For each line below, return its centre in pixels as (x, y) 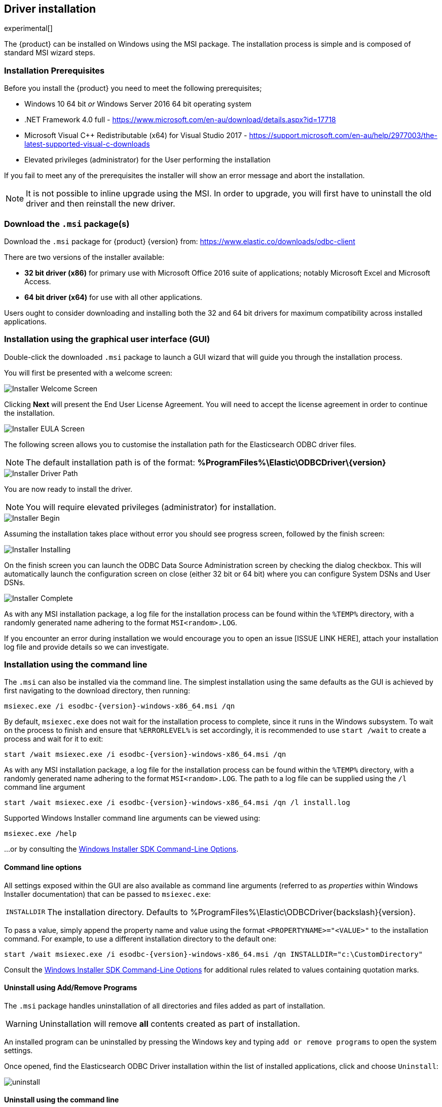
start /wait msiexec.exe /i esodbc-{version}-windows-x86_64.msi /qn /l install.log (177, 803)
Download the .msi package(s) (67, 224)
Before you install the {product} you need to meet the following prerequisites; (133, 88)
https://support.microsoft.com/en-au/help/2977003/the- (343, 136)
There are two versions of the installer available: (84, 257)
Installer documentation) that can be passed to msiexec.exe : (107, 894)
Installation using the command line (76, 665)
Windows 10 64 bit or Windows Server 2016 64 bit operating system (138, 104)
